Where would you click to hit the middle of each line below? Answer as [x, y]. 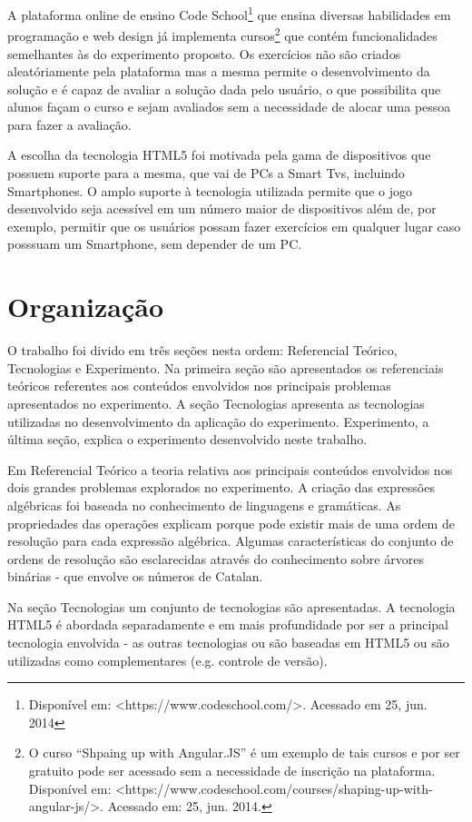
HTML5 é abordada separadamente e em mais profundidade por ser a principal [228, 624]
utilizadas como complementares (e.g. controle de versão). [167, 660]
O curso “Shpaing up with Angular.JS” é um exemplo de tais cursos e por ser [244, 753]
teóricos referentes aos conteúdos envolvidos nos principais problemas [199, 386]
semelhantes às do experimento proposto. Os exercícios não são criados [204, 53]
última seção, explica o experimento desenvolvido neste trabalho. [187, 439]
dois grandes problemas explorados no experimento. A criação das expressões [221, 487]
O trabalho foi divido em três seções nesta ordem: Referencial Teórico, [202, 350]
